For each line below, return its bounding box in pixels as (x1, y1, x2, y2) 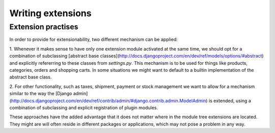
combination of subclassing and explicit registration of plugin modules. (9, 104, 158, 111)
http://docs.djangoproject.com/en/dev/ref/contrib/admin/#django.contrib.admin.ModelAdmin (11, 98, 206, 104)
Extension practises (9, 22, 78, 31)
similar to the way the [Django (9, 91, 72, 97)
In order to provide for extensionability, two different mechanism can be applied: (9, 36, 178, 42)
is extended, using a (209, 98, 252, 104)
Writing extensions (9, 8, 92, 19)
